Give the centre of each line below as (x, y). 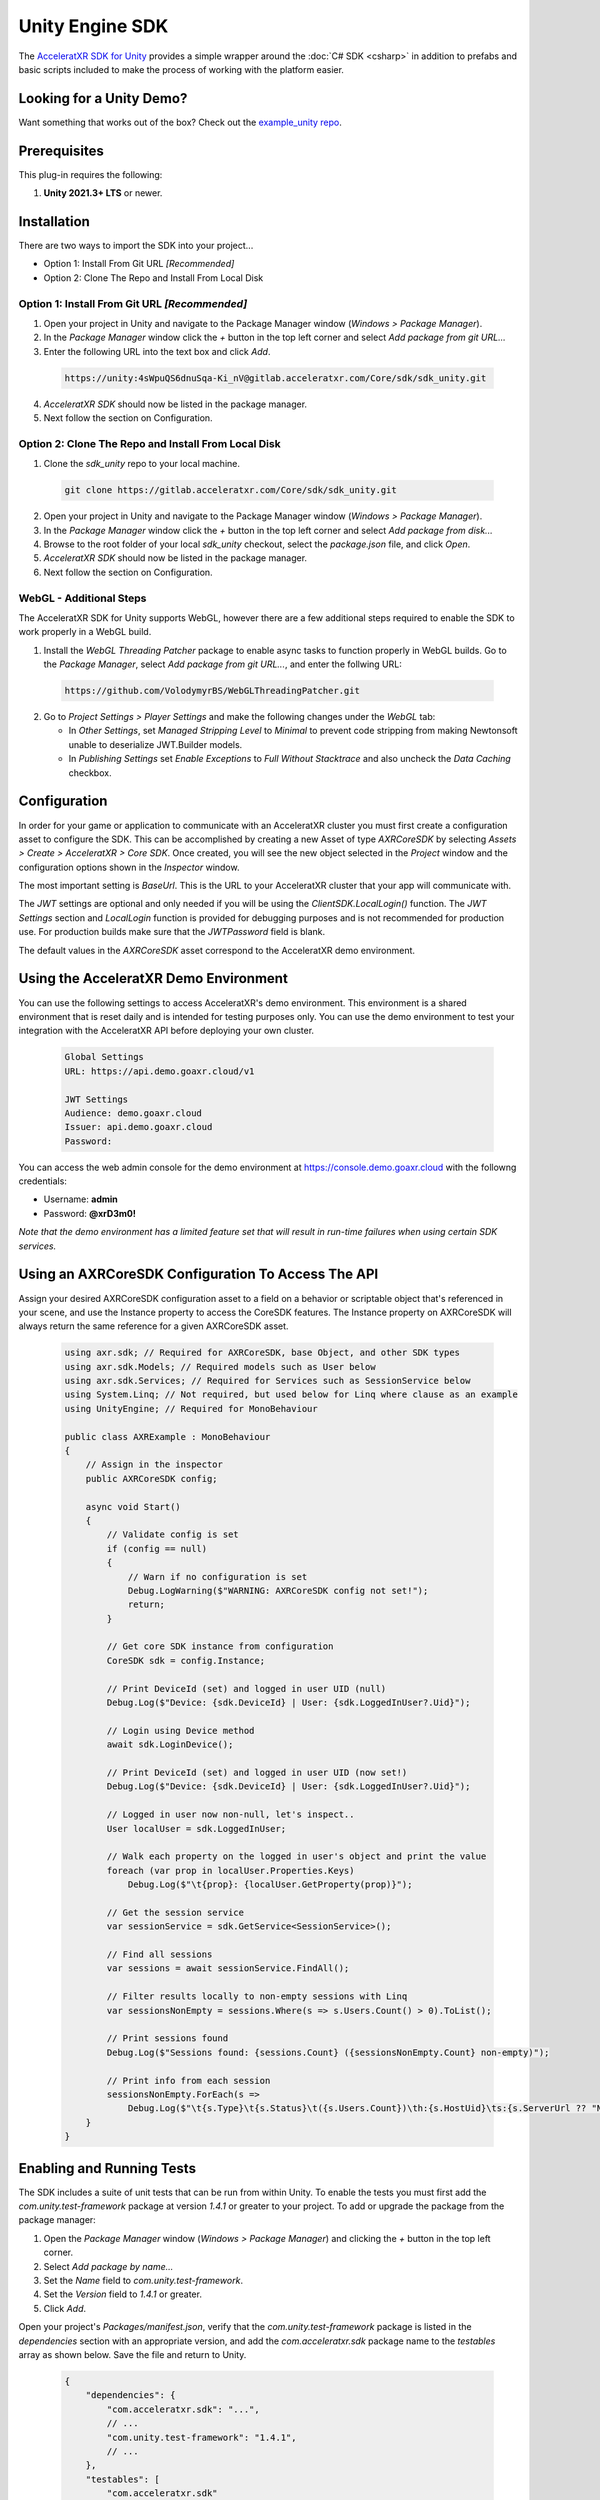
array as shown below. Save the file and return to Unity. (132, 2354)
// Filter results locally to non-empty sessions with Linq (257, 1996)
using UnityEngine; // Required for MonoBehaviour (191, 1408)
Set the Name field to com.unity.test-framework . (143, 2280)
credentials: (42, 1181)
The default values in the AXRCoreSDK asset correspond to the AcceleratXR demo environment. (216, 950)
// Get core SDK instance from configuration (220, 1646)
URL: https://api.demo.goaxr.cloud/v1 (159, 1071)
